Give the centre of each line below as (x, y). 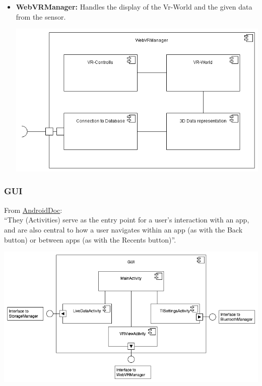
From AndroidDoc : (33, 210)
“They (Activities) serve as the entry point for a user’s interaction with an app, (127, 220)
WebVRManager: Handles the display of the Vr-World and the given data (134, 7)
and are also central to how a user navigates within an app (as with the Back (123, 229)
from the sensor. (41, 16)
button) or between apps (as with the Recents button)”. (90, 239)
